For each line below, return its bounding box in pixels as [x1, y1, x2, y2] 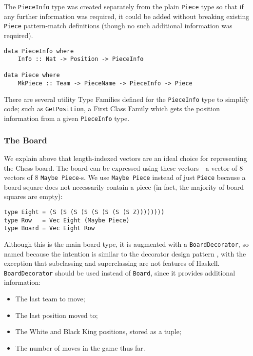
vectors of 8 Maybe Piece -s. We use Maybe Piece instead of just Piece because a [4, 172, 246, 182]
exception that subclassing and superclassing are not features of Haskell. [4, 258, 220, 268]
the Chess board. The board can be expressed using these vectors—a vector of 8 [4, 162, 243, 173]
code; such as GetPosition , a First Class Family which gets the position [4, 103, 220, 114]
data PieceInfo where [4, 47, 74, 55]
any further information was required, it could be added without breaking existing [4, 11, 250, 21]
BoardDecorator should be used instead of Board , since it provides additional [4, 267, 235, 277]
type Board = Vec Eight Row [4, 225, 95, 232]
